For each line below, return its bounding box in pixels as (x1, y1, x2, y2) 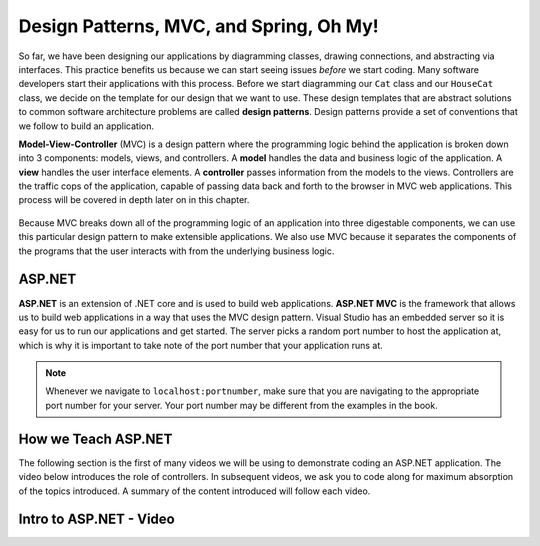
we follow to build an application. (18, 120, 155, 132)
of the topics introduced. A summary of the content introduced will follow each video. (18, 485, 371, 497)
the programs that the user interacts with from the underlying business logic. (18, 245, 335, 257)
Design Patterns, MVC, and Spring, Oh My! (18, 15, 379, 37)
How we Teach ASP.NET (18, 430, 173, 447)
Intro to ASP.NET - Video (18, 511, 175, 528)
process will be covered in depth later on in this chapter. (18, 194, 250, 206)
